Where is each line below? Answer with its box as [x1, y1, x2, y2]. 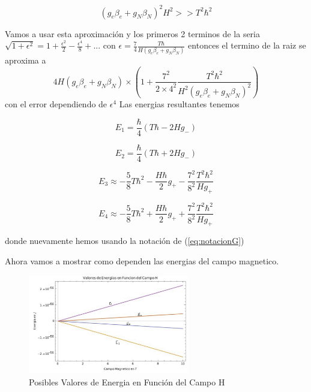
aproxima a [5, 54, 46, 67]
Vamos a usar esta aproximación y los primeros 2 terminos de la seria [5, 27, 260, 40]
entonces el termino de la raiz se [188, 39, 306, 52]
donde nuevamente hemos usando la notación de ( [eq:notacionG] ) [5, 234, 244, 247]
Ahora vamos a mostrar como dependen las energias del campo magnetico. [5, 254, 279, 267]
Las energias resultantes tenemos [119, 97, 240, 110]
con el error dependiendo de [5, 97, 107, 110]
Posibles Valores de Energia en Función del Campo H [29, 375, 225, 388]
